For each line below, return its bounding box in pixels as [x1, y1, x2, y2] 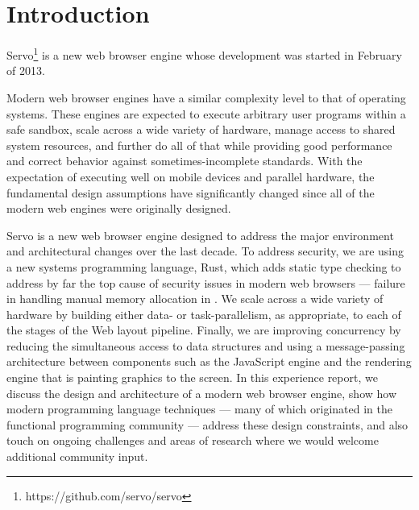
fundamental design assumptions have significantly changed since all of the [6, 184, 375, 201]
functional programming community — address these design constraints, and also [6, 416, 409, 433]
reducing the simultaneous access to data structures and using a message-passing [6, 337, 405, 354]
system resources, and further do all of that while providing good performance [6, 136, 392, 153]
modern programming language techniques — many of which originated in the [6, 400, 392, 417]
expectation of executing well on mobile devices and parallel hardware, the [6, 168, 375, 185]
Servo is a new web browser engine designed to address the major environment [6, 226, 394, 243]
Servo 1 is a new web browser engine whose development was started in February [6, 44, 402, 63]
